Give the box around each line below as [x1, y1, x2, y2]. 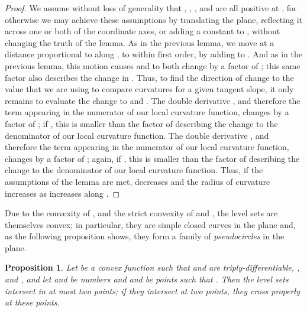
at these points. [5, 296, 60, 308]
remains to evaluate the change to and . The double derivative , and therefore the [5, 94, 300, 106]
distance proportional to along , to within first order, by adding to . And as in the [5, 48, 302, 60]
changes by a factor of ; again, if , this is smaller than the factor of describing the [5, 152, 300, 164]
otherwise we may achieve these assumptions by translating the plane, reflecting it [5, 13, 302, 25]
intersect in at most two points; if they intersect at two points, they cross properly [5, 284, 300, 297]
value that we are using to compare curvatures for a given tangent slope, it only [5, 83, 294, 95]
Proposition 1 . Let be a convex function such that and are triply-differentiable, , [5, 261, 300, 274]
